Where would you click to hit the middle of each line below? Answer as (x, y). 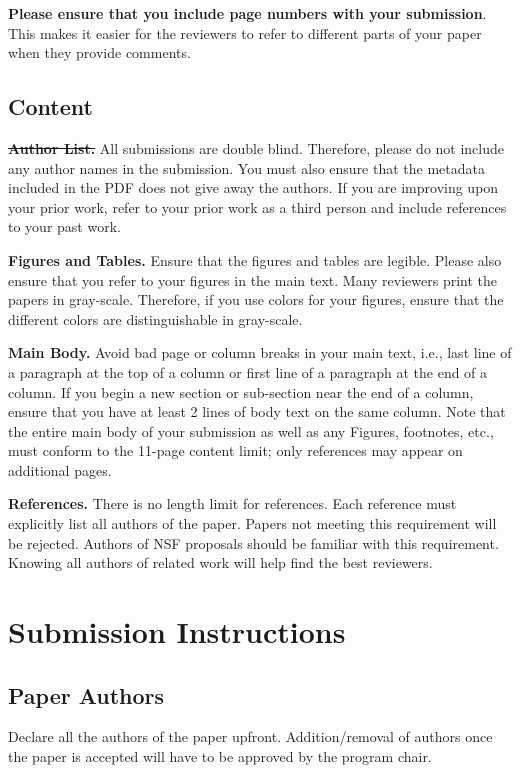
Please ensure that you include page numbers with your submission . (247, 13)
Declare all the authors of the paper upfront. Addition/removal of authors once (250, 736)
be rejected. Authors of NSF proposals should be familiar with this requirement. (253, 542)
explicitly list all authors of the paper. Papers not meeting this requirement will (252, 523)
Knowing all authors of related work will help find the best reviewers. (220, 562)
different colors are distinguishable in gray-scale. (155, 318)
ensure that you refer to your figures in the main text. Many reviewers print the (252, 279)
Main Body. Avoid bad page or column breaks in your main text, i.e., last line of (260, 352)
